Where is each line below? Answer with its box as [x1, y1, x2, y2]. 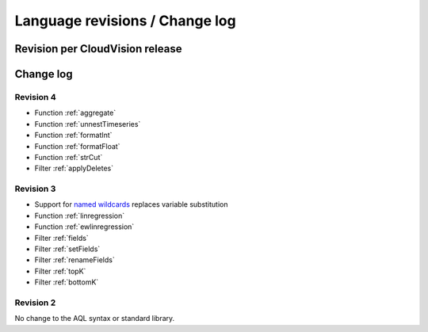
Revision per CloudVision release [14, 42, 182, 55]
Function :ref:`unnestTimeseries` [34, 119, 141, 128]
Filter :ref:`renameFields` [34, 255, 115, 265]
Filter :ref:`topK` [34, 266, 86, 276]
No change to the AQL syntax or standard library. [14, 314, 175, 323]
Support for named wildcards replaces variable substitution [34, 200, 228, 209]
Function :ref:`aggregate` [34, 108, 117, 118]
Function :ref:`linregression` [34, 211, 125, 220]
